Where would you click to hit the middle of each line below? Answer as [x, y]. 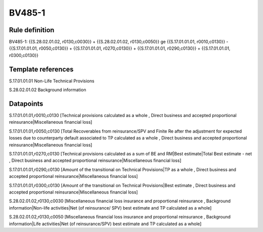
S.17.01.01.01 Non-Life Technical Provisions [52, 81]
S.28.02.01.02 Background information [47, 90]
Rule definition [32, 30]
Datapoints [26, 104]
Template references [41, 69]
